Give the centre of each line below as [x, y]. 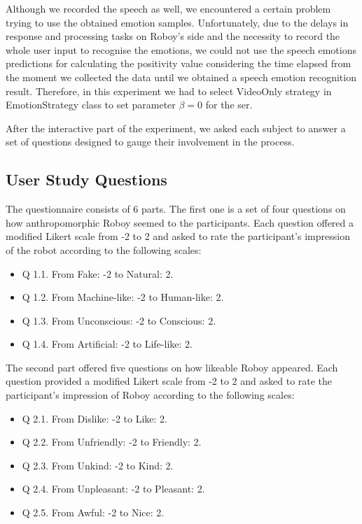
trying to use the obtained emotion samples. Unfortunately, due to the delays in [177, 22]
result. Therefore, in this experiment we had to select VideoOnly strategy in [169, 91]
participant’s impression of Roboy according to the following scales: [150, 395]
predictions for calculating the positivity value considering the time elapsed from [179, 63]
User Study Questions [86, 179]
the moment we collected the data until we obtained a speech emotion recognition [181, 77]
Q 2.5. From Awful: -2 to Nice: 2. [93, 512]
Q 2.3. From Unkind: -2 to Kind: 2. [98, 465]
